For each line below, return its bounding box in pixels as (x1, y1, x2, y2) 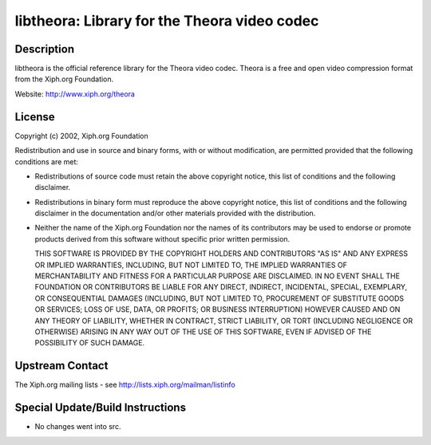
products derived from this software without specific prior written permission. (34, 234, 291, 243)
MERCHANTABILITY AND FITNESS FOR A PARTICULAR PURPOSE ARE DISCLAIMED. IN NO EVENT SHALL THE (34, 271, 401, 281)
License (14, 110, 55, 124)
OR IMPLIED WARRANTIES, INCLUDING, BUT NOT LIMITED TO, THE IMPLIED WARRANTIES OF (34, 260, 347, 270)
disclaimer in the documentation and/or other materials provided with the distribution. (34, 208, 316, 219)
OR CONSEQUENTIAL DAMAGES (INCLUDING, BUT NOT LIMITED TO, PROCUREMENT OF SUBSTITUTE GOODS (34, 293, 405, 303)
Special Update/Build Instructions (14, 401, 187, 415)
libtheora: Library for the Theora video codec (14, 12, 319, 30)
